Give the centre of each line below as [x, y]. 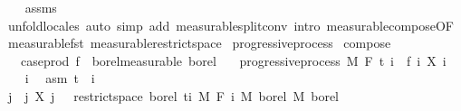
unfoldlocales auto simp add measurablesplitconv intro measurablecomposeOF [230, 25]
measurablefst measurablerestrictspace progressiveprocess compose [199, 43]
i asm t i [60, 78]
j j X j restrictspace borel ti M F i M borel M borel [173, 95]
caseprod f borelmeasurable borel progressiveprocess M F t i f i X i [233, 60]
